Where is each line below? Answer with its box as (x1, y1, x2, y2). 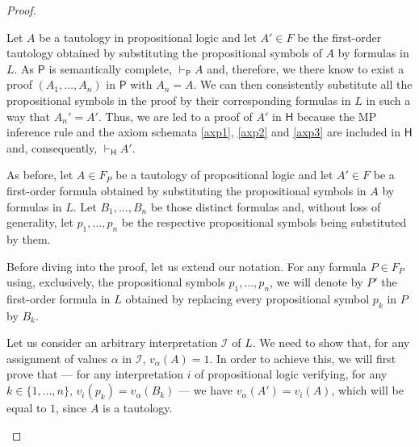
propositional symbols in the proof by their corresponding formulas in (6, 91, 351, 108)
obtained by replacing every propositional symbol (125, 290, 370, 307)
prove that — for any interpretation (6, 366, 184, 382)
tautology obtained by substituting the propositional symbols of (6, 44, 322, 61)
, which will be (331, 382, 404, 399)
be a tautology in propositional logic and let (39, 28, 257, 45)
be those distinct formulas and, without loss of (150, 198, 381, 215)
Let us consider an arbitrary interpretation (6, 334, 218, 351)
